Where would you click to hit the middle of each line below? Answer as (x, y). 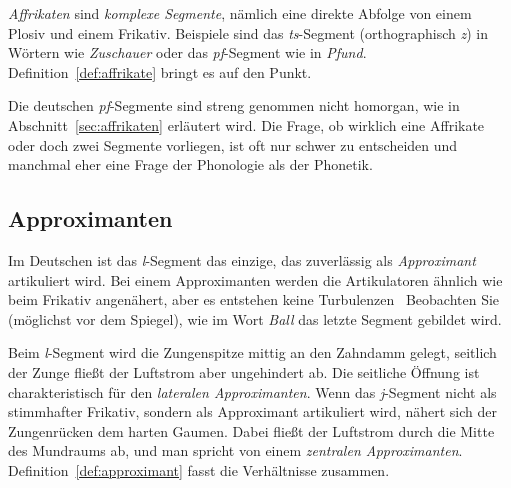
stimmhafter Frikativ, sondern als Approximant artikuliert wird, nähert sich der (252, 411)
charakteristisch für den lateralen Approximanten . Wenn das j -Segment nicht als (252, 391)
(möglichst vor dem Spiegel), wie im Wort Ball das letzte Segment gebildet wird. (255, 318)
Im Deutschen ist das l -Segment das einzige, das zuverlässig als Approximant (242, 259)
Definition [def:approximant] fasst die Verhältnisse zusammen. (199, 469)
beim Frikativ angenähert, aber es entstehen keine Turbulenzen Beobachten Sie (254, 299)
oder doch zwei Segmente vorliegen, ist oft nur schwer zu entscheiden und (233, 144)
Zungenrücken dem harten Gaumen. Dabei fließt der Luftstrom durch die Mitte (251, 430)
